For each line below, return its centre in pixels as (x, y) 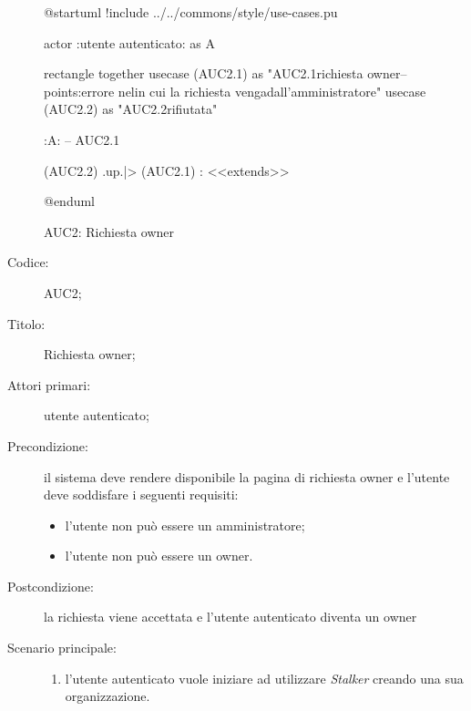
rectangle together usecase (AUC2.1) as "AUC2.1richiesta (204, 73)
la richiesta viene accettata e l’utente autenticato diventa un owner (230, 617)
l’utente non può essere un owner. (159, 556)
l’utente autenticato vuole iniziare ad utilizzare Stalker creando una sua (264, 678)
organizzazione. (108, 696)
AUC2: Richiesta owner (109, 231)
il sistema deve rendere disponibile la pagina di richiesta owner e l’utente (247, 476)
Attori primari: (49, 384)
